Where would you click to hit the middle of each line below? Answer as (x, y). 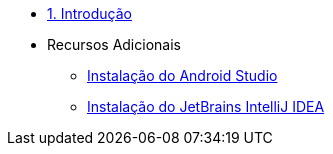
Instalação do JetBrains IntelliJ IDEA (206, 106)
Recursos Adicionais (114, 44)
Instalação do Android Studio (182, 75)
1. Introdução (89, 13)
